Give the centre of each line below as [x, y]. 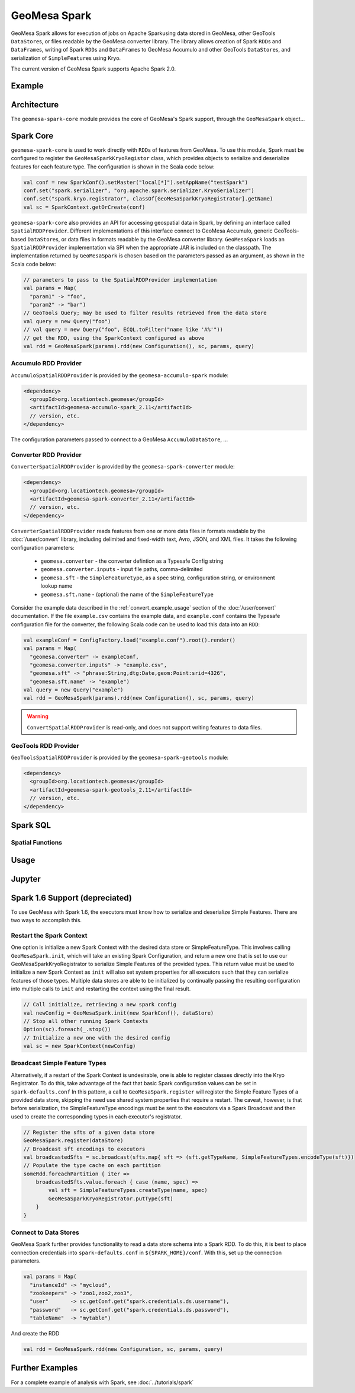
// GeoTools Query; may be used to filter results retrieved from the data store [145, 313]
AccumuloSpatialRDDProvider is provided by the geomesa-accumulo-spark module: [120, 375]
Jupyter [26, 879]
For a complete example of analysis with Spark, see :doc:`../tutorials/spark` [102, 1382]
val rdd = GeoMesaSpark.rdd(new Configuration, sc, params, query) [123, 1349]
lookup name [57, 586]
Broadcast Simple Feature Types [59, 1063]
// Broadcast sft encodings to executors [84, 1149]
